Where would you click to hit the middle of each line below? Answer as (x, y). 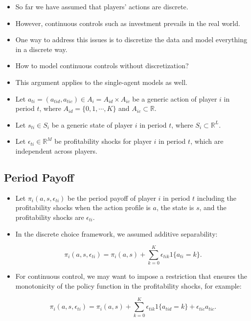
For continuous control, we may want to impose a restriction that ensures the (131, 276)
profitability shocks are (50, 217)
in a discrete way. (41, 49)
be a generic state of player (92, 124)
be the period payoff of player (112, 198)
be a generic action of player (175, 98)
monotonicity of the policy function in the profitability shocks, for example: (128, 285)
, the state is (175, 207)
